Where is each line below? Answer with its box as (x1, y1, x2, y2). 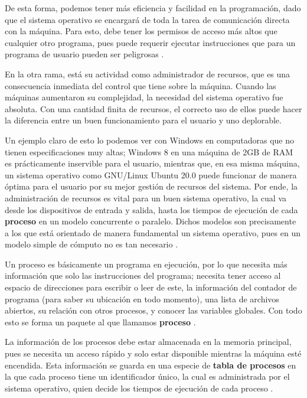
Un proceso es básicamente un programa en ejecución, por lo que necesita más (5, 257, 288, 270)
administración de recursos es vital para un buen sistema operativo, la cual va (5, 191, 287, 204)
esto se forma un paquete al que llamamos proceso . (5, 315, 196, 328)
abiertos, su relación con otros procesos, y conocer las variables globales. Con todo (5, 304, 302, 317)
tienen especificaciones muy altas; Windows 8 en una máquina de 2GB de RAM (5, 145, 293, 158)
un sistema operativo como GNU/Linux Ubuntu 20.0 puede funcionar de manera (5, 168, 297, 181)
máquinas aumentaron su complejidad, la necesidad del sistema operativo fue (5, 91, 283, 103)
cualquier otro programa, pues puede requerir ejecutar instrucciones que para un (5, 36, 296, 48)
